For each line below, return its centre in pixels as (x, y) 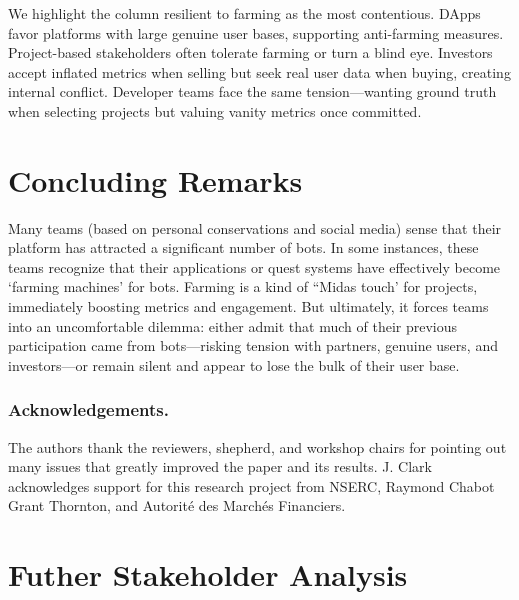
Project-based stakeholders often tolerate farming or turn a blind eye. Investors (250, 52)
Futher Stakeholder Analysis (208, 574)
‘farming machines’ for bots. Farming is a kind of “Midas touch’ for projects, (243, 286)
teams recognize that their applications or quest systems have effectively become (254, 266)
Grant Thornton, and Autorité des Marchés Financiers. (177, 505)
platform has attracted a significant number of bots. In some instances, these (243, 247)
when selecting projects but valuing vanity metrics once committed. (215, 110)
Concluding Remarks (155, 179)
